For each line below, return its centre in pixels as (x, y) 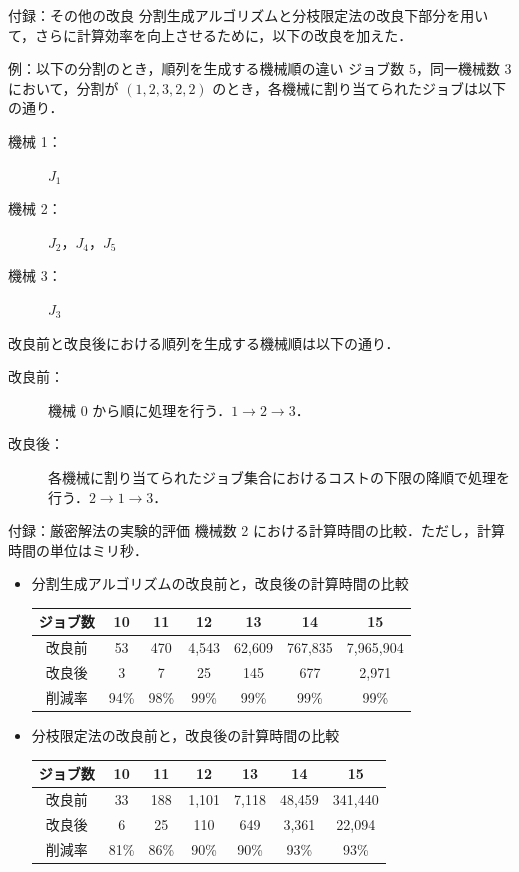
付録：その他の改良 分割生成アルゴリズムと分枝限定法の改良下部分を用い (248, 15)
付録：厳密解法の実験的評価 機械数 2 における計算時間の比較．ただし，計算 (256, 530)
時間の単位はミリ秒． (78, 549)
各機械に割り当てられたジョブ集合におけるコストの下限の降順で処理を (279, 476)
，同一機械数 (457, 68)
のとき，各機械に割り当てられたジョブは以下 (359, 87)
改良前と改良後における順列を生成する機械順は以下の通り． (204, 342)
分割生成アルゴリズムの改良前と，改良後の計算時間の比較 (220, 583)
